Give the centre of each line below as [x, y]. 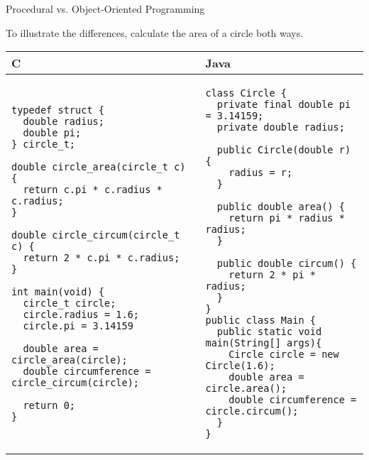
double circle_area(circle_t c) [99, 167]
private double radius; [281, 127]
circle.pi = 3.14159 [78, 326]
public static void [269, 332]
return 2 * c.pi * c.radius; [101, 258]
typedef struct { [58, 110]
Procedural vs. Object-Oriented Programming [105, 9]
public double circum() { [287, 264]
